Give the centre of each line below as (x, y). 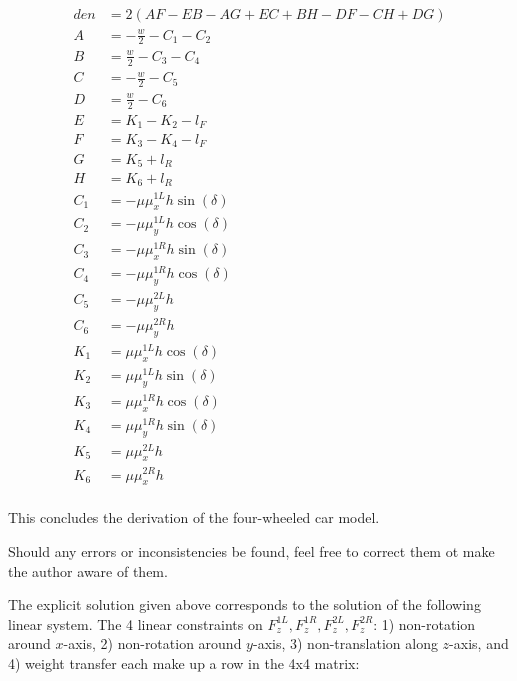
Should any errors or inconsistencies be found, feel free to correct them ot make (251, 550)
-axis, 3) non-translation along (345, 643)
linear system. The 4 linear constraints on (135, 623)
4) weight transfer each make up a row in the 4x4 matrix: (184, 662)
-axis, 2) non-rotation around (152, 643)
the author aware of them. (88, 570)
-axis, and (479, 643)
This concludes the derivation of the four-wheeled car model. (194, 517)
